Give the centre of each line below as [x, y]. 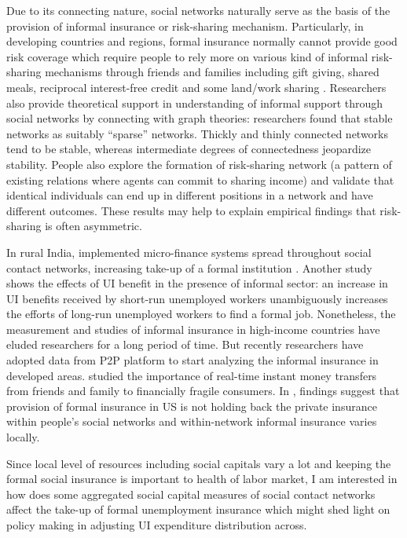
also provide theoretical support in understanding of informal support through [195, 102]
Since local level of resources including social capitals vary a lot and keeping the [199, 463]
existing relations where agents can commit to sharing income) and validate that [200, 179]
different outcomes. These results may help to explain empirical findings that [191, 210]
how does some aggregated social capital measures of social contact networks [191, 494]
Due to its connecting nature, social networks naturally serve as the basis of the [198, 10]
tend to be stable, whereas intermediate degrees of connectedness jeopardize [189, 149]
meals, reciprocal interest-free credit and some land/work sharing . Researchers [196, 87]
